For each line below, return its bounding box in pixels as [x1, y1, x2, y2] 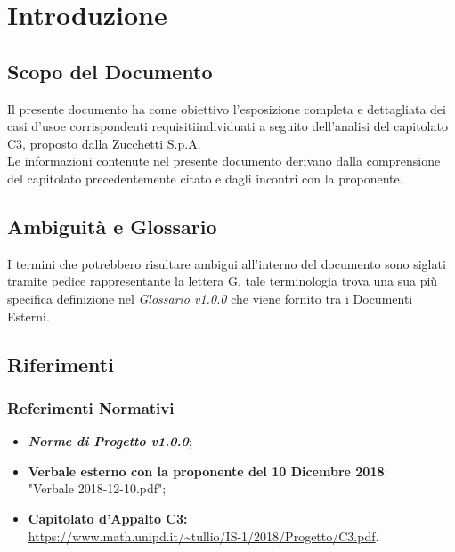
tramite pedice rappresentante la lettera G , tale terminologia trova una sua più [7, 272, 438, 290]
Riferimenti [7, 350, 114, 377]
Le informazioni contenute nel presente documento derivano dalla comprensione [7, 151, 441, 170]
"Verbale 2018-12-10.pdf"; [28, 479, 167, 498]
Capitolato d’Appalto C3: [28, 508, 188, 527]
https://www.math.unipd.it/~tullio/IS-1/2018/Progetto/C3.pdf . [28, 526, 379, 545]
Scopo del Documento [7, 57, 213, 85]
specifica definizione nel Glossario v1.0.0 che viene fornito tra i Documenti [7, 288, 413, 307]
